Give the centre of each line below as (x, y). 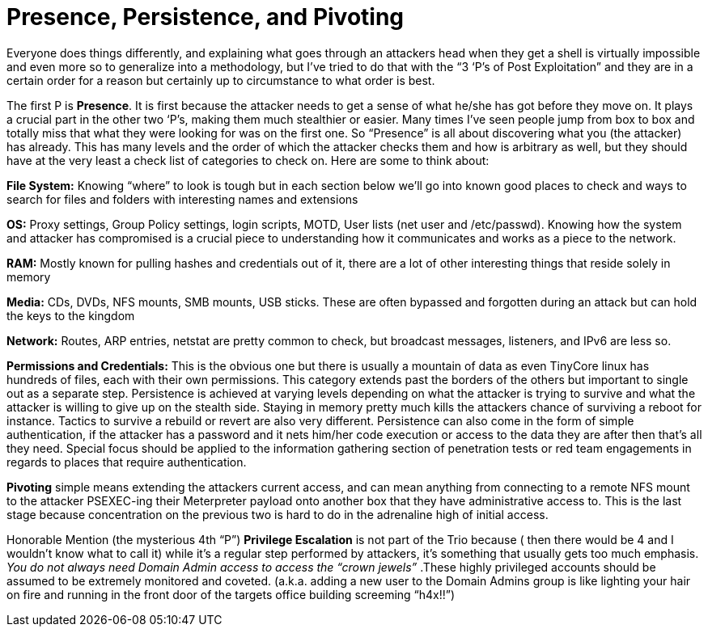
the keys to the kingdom (71, 315)
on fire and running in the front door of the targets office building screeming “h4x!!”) (231, 594)
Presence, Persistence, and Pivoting (206, 17)
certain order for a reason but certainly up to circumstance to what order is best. (221, 80)
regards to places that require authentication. (127, 462)
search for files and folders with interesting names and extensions (182, 199)
